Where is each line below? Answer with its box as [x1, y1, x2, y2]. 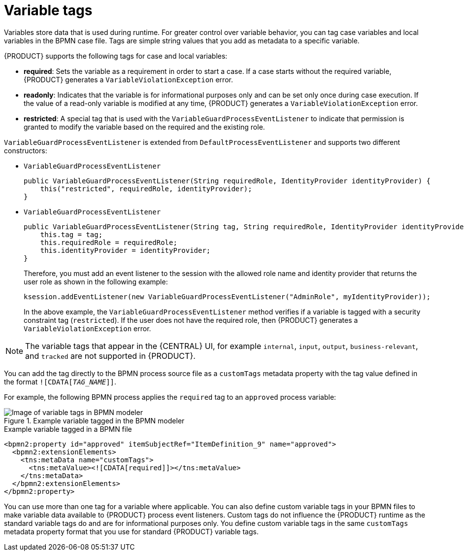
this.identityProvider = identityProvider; [40, 246, 211, 254]
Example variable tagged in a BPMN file [4, 424, 132, 433]
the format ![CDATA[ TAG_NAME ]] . [4, 377, 117, 386]
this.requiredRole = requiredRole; [40, 238, 177, 246]
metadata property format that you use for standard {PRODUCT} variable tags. [4, 527, 259, 536]
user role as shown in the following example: [24, 277, 168, 286]
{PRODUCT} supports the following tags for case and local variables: [4, 51, 228, 60]
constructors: [4, 146, 47, 155]
